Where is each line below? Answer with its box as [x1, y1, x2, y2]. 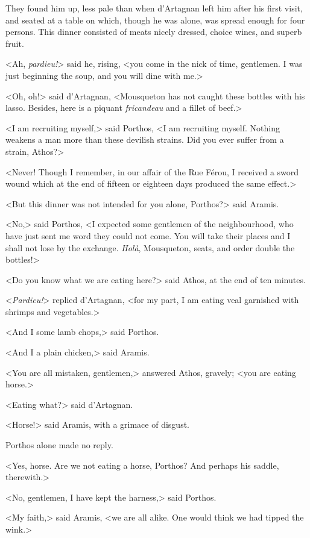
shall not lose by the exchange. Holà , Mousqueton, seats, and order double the [5, 241, 295, 254]
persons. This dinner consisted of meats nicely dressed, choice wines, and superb [5, 25, 302, 38]
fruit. [5, 37, 24, 49]
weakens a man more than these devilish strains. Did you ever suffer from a [5, 133, 284, 146]
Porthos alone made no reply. [5, 439, 113, 451]
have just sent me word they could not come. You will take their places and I [5, 229, 291, 242]
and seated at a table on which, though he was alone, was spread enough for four [5, 13, 305, 26]
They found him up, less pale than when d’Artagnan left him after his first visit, [5, 2, 303, 14]
